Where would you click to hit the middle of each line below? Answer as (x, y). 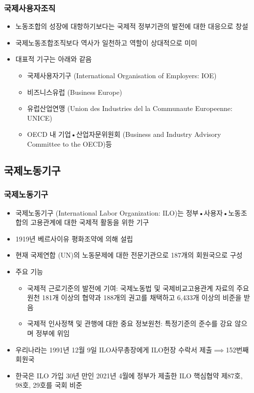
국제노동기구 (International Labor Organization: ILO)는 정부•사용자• (122, 212)
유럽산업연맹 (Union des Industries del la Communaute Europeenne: (130, 108)
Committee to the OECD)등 (69, 143)
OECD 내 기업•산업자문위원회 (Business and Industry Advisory (124, 134)
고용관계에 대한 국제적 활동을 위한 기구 (90, 222)
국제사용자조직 (30, 8)
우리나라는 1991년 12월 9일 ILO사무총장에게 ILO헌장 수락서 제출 (114, 349)
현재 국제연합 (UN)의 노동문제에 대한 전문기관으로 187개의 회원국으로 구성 (129, 255)
